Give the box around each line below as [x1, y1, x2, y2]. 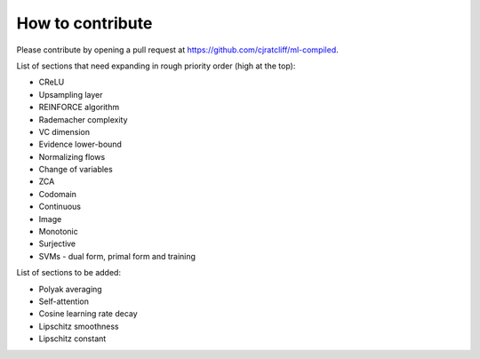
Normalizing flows [38, 151, 106, 162]
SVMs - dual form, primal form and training [38, 251, 196, 261]
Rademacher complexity [38, 114, 128, 124]
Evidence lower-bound [38, 139, 122, 150]
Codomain [38, 188, 77, 199]
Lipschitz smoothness [38, 321, 119, 331]
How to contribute [16, 13, 153, 33]
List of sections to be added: [16, 267, 122, 278]
